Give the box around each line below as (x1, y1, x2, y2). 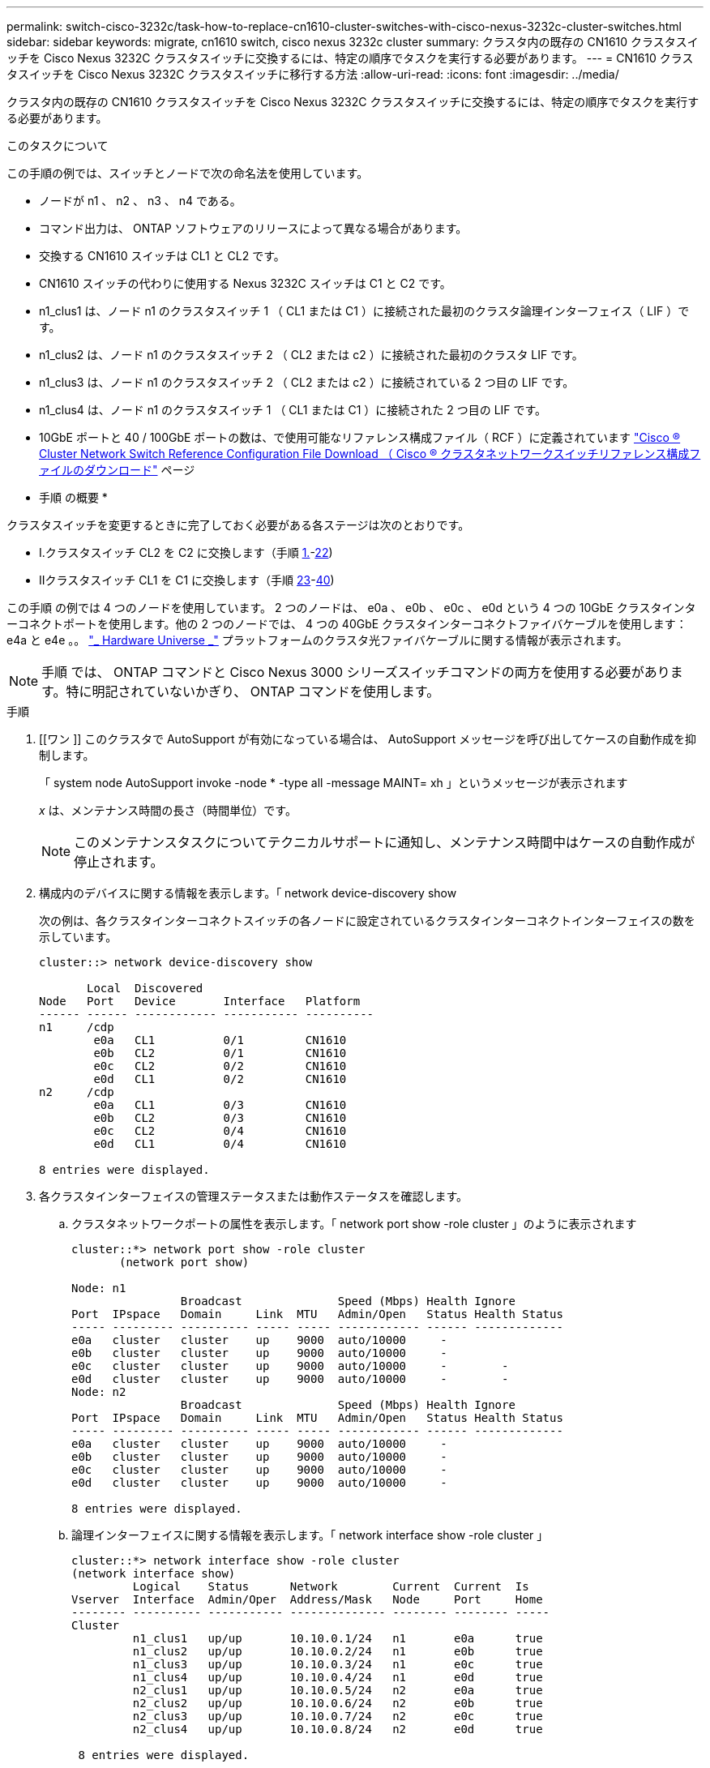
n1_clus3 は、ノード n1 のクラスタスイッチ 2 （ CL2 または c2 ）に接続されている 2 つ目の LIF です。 (39, 375, 575, 389)
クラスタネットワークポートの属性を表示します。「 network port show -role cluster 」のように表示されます (71, 1217, 637, 1231)
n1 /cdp (39, 1021, 114, 1034)
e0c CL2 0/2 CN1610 (93, 1060, 347, 1072)
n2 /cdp (39, 1085, 114, 1098)
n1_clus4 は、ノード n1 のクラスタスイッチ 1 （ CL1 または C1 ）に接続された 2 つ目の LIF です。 (39, 403, 547, 417)
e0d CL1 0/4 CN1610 (93, 1137, 347, 1150)
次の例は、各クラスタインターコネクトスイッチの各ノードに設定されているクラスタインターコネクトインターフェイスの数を (39, 914, 695, 927)
